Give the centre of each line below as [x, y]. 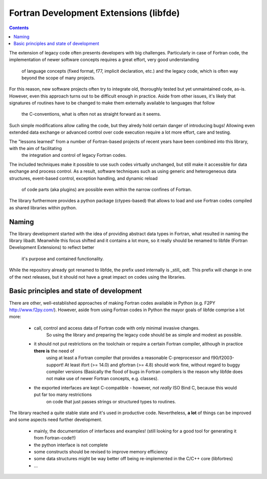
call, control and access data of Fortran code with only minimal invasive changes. [117, 328]
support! [55, 365]
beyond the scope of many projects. [58, 78]
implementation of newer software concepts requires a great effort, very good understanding [104, 60]
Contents [19, 28]
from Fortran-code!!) [55, 438]
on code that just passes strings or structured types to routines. [111, 401]
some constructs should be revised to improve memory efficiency [101, 452]
